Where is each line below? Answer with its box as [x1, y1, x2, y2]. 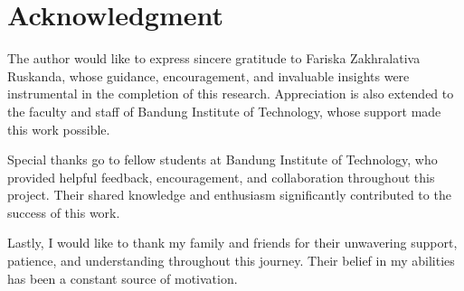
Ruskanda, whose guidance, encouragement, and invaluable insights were [7, 66, 410, 85]
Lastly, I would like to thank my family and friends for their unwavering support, [7, 233, 458, 252]
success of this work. [7, 202, 120, 221]
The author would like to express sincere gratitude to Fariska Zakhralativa [7, 49, 421, 68]
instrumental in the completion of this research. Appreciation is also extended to [7, 84, 454, 103]
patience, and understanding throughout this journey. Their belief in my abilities [7, 251, 455, 270]
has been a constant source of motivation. [7, 268, 238, 287]
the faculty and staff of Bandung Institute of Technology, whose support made [7, 101, 441, 120]
